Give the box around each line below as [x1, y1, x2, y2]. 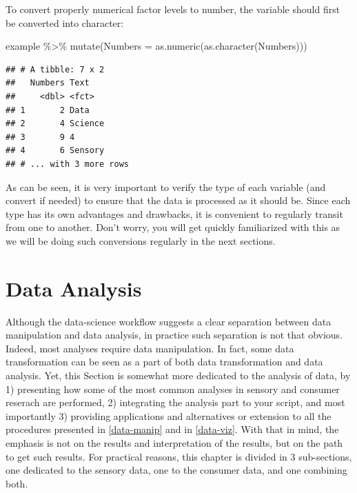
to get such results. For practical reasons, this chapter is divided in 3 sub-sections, [6, 449, 352, 463]
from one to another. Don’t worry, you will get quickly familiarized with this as [6, 220, 340, 234]
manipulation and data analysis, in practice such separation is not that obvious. [6, 328, 343, 342]
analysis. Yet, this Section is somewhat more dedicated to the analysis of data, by [6, 368, 351, 382]
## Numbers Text [6, 78, 90, 88]
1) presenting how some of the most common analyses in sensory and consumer [6, 381, 340, 396]
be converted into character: [6, 15, 124, 30]
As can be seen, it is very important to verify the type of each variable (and [6, 179, 326, 194]
